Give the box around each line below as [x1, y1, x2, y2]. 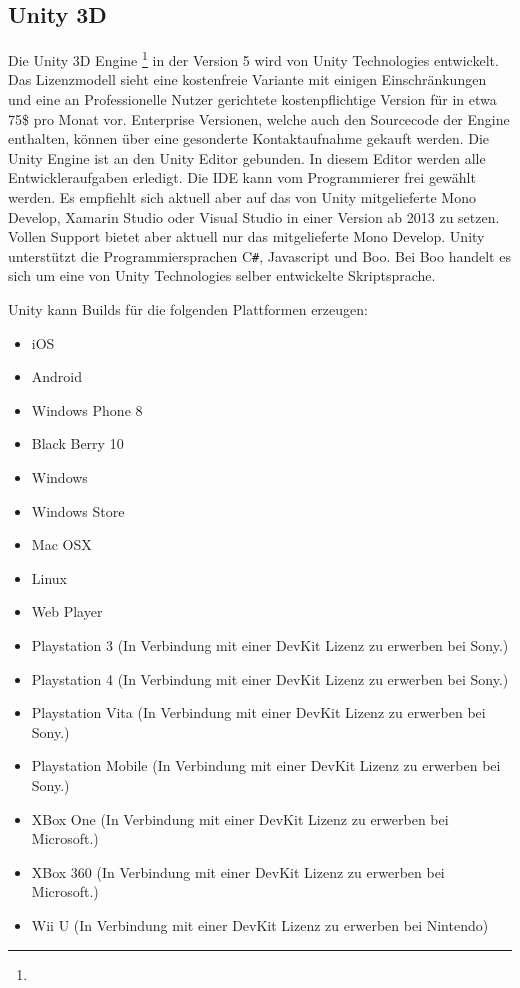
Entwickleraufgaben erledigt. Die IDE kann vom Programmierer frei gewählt [8, 167, 476, 188]
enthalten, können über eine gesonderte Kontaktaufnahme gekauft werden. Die [8, 128, 490, 149]
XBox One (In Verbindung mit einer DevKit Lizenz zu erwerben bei [31, 808, 449, 829]
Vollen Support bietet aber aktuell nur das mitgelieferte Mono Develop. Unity [8, 226, 485, 247]
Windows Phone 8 [31, 399, 143, 420]
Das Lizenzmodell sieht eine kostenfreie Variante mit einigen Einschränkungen [8, 69, 487, 90]
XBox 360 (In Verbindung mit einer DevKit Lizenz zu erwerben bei [31, 861, 445, 882]
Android [31, 366, 83, 387]
